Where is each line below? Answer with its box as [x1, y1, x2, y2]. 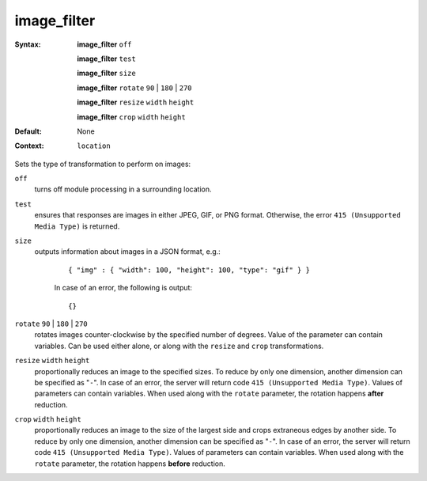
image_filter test [77, 54, 136, 63]
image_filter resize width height [77, 97, 195, 107]
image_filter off [77, 40, 132, 49]
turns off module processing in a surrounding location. [34, 184, 212, 194]
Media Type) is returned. [34, 222, 120, 231]
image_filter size [77, 68, 136, 78]
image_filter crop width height [77, 112, 186, 122]
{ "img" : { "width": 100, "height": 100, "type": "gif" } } [68, 265, 310, 275]
